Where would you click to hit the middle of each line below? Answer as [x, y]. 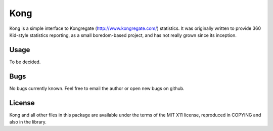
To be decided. [25, 62]
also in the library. [28, 122]
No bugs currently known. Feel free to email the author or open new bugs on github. [97, 88]
